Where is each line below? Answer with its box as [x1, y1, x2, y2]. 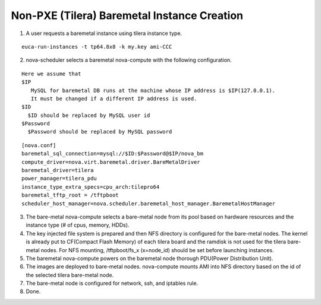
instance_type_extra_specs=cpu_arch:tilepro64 [21, 183, 160, 190]
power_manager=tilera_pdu [21, 175, 97, 182]
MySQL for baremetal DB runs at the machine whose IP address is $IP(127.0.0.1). [30, 87, 276, 94]
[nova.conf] [21, 142, 56, 148]
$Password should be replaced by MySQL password [27, 128, 172, 135]
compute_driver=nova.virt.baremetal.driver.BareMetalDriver [21, 158, 200, 166]
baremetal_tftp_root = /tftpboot [21, 192, 119, 199]
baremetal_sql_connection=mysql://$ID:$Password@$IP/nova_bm [21, 150, 203, 157]
